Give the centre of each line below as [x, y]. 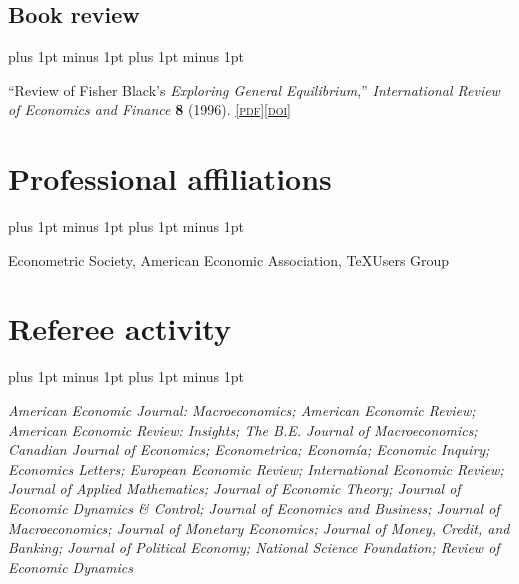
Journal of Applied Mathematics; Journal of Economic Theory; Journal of [234, 488]
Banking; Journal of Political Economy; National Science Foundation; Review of [254, 547]
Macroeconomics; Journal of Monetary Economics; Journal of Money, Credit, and [259, 527]
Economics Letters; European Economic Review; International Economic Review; [256, 468]
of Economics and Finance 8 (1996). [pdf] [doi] [149, 109]
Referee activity [119, 328]
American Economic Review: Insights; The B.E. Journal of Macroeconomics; [243, 429]
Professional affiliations [170, 178]
